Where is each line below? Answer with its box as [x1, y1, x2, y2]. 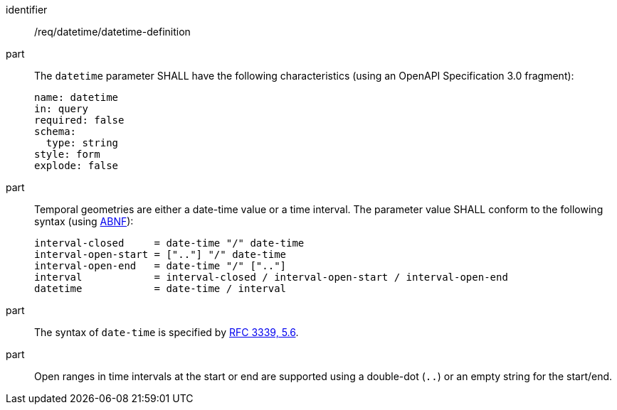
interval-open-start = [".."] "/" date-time [34, 249, 287, 260]
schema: [34, 126, 77, 137]
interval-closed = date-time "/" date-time [34, 237, 305, 249]
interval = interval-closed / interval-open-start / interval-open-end [34, 271, 508, 283]
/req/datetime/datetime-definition [34, 26, 191, 38]
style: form [34, 149, 100, 160]
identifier [6, 4, 48, 16]
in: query [34, 103, 88, 114]
